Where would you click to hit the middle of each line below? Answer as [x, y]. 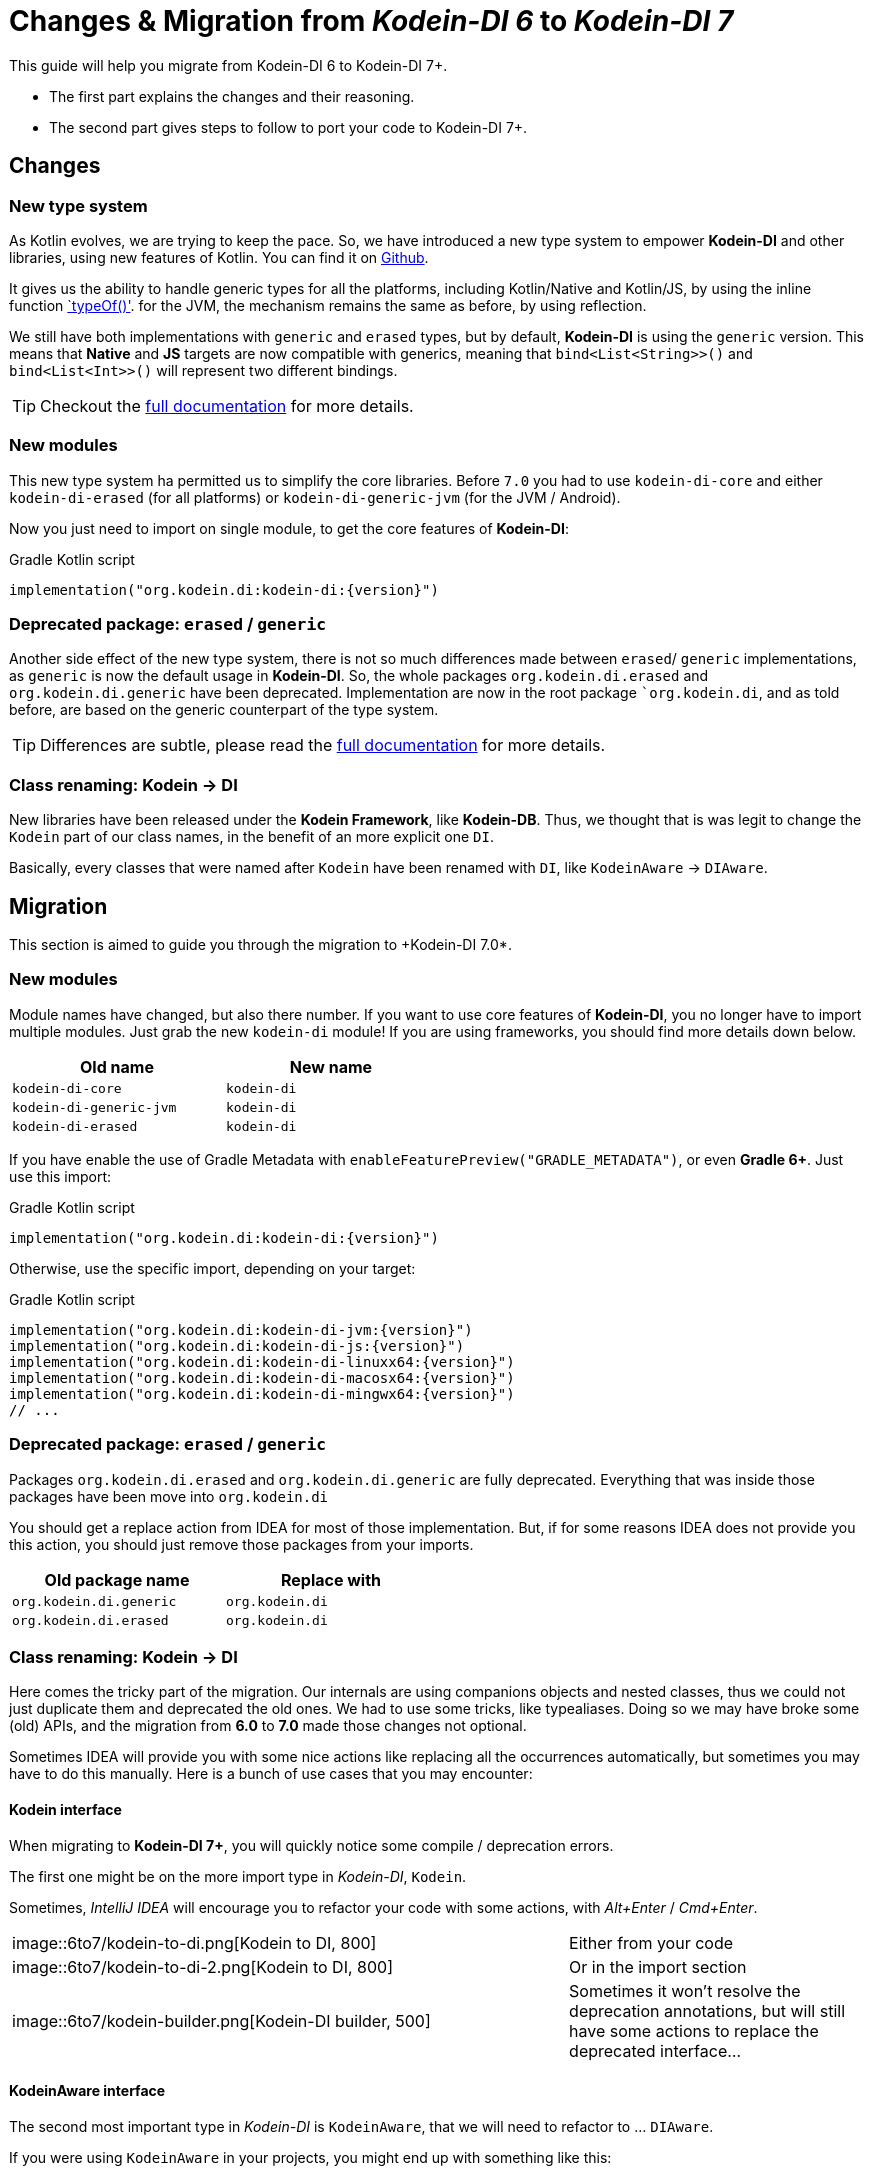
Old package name [117, 1579]
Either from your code [651, 1942]
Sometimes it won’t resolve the [685, 1990]
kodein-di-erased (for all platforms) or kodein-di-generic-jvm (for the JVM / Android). [315, 497]
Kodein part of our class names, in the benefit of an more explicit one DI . [251, 837]
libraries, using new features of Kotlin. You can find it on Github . [219, 257]
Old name [117, 1066]
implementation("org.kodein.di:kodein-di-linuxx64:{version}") [262, 1361]
